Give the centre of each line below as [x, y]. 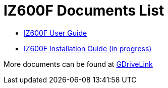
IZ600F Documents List [84, 11]
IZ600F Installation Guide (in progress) [88, 48]
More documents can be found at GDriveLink [78, 64]
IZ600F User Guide [55, 33]
